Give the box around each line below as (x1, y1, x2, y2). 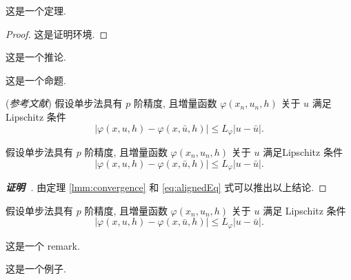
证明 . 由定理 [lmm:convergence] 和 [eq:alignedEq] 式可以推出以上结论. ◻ (6, 180, 327, 194)
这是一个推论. (6, 50, 66, 64)
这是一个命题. (6, 72, 66, 87)
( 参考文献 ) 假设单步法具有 (6, 96, 123, 110)
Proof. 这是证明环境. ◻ (6, 26, 108, 41)
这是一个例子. (6, 261, 66, 276)
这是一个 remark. (6, 238, 80, 252)
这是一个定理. (6, 3, 66, 17)
